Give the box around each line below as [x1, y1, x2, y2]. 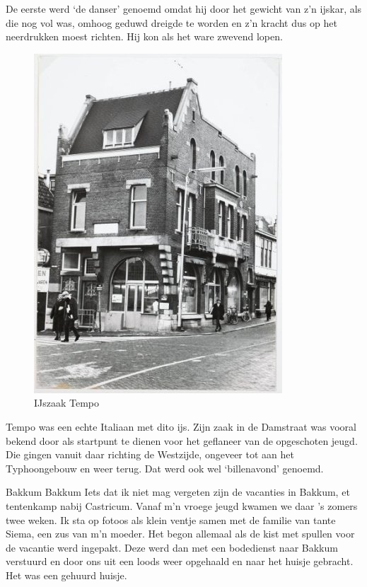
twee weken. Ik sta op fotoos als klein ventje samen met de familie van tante [6, 512, 336, 527]
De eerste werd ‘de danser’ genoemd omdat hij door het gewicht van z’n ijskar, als [6, 1, 362, 16]
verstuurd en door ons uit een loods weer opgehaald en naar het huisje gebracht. [6, 554, 354, 569]
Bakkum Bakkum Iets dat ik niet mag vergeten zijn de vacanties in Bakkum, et [6, 484, 350, 499]
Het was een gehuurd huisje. [6, 567, 127, 582]
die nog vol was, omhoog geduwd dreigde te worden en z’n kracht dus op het [6, 15, 337, 30]
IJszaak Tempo [34, 395, 100, 410]
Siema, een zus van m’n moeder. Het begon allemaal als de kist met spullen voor [6, 526, 355, 541]
